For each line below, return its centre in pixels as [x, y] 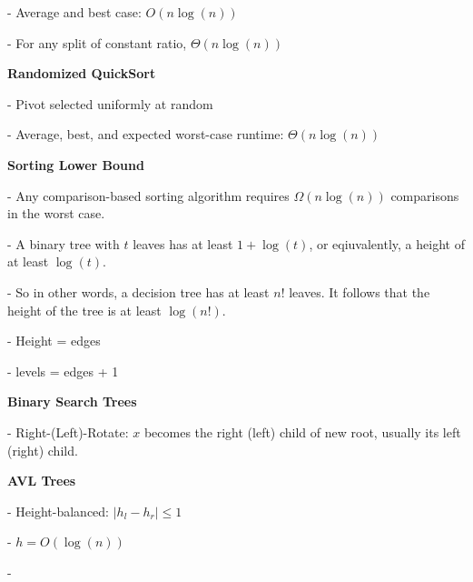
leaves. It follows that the [360, 291]
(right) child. [43, 450]
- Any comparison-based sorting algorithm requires [148, 195]
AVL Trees [42, 481]
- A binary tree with [64, 243]
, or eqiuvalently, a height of [387, 243]
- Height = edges [54, 341]
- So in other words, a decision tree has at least [138, 291]
